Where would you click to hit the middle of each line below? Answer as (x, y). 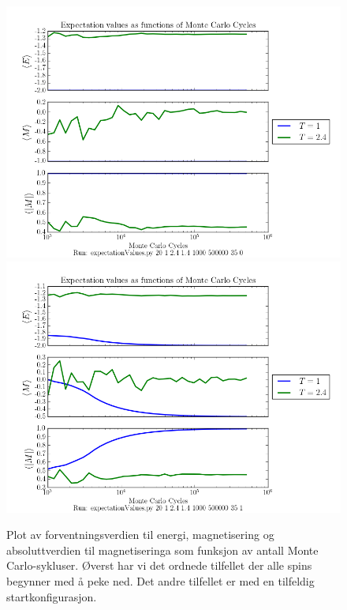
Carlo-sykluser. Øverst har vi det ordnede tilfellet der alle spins (159, 565)
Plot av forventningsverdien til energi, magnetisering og (140, 535)
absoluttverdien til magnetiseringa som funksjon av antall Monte (162, 550)
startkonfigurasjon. (52, 596)
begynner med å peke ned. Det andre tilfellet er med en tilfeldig (160, 580)
